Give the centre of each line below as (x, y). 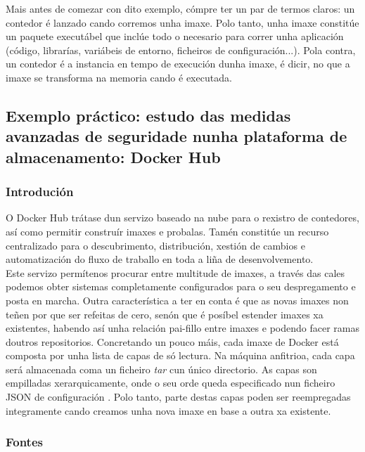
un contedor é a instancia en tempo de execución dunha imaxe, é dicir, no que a (178, 64)
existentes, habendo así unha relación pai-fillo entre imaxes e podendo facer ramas (182, 328)
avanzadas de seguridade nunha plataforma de (177, 136)
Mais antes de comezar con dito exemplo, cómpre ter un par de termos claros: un (180, 8)
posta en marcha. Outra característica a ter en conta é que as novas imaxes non (177, 300)
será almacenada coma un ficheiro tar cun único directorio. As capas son (161, 369)
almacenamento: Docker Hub (113, 156)
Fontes (24, 442)
